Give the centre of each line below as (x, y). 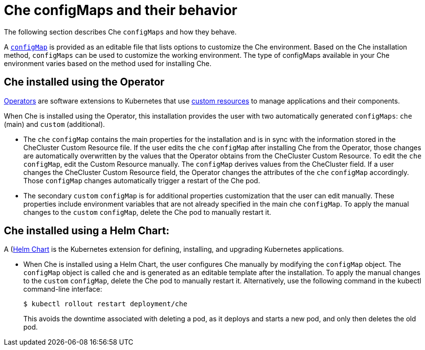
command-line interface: (63, 289)
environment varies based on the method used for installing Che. (108, 63)
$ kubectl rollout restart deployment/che (106, 304)
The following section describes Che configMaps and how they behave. (120, 32)
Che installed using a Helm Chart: (87, 231)
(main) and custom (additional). (54, 124)
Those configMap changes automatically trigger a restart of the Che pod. (142, 180)
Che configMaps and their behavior (121, 10)
